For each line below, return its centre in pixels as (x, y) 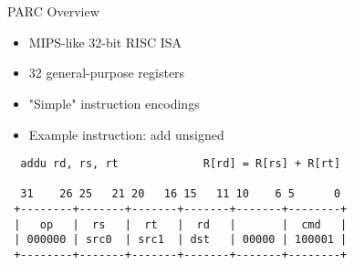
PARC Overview (53, 11)
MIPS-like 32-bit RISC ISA (105, 42)
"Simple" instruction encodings (114, 103)
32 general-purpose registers (107, 73)
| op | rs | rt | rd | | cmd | (181, 224)
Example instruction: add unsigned (126, 134)
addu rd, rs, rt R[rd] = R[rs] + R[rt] (181, 164)
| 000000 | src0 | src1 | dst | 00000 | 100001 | (181, 240)
